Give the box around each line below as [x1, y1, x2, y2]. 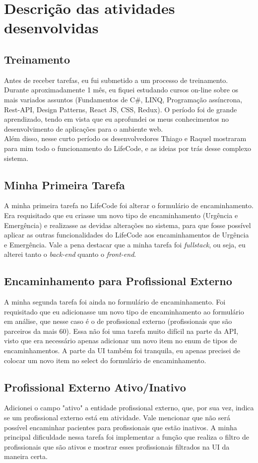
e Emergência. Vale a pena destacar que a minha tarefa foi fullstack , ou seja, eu [4, 239, 246, 249]
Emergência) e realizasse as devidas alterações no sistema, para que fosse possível [4, 220, 251, 230]
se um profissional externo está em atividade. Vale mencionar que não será [4, 412, 230, 423]
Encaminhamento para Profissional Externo [4, 273, 232, 289]
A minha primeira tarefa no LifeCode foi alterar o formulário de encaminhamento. [4, 200, 254, 211]
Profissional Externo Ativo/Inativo [4, 379, 186, 394]
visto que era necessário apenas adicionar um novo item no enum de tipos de [4, 335, 237, 346]
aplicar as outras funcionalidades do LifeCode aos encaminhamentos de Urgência [4, 230, 249, 240]
